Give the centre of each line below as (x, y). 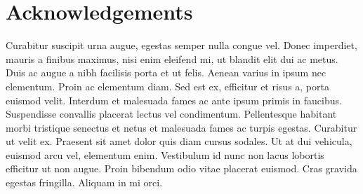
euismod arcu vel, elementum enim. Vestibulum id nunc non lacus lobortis (165, 154)
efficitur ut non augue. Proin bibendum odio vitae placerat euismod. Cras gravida (181, 168)
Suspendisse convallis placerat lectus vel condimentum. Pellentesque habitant (171, 114)
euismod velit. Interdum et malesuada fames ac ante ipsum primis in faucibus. (174, 100)
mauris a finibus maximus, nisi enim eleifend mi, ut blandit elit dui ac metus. (172, 58)
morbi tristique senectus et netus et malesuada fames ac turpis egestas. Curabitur (181, 127)
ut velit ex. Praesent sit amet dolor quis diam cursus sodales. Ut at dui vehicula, (179, 141)
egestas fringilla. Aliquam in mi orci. (84, 182)
